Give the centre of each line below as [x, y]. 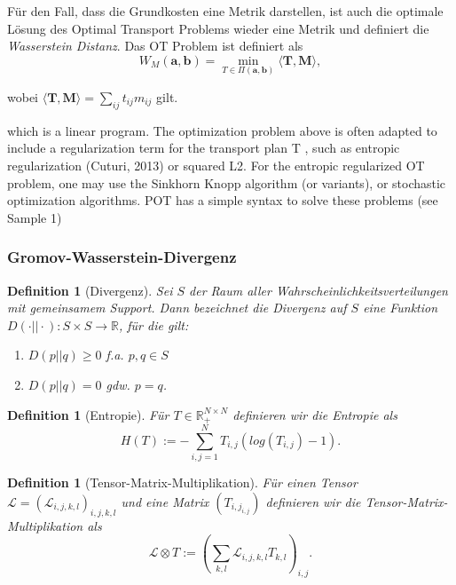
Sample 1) [35, 217]
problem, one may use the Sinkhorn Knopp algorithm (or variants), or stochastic [227, 182]
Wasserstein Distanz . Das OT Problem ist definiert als [155, 46]
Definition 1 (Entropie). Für [88, 414]
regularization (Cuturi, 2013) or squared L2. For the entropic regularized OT [216, 165]
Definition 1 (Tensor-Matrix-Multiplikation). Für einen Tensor [182, 482]
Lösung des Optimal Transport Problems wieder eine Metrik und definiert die [218, 28]
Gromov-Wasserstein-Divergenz [122, 257]
